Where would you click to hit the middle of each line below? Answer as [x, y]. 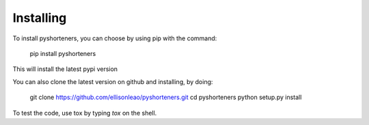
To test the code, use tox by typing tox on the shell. [85, 113]
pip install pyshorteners [63, 53]
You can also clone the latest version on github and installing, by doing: [113, 81]
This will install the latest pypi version [65, 69]
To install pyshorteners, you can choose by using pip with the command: [115, 38]
